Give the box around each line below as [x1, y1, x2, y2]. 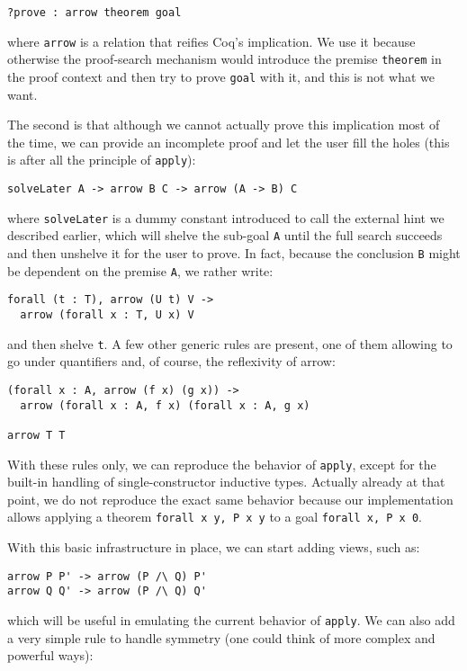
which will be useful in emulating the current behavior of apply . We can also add [7, 610, 455, 629]
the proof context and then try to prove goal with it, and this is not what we [7, 67, 435, 85]
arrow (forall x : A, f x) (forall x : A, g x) [20, 398, 310, 412]
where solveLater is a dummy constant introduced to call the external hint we [7, 208, 445, 227]
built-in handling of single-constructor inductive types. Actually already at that [7, 472, 445, 491]
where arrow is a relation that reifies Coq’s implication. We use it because [7, 31, 416, 50]
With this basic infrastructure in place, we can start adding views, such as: [7, 538, 420, 557]
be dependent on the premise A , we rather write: [7, 261, 274, 280]
